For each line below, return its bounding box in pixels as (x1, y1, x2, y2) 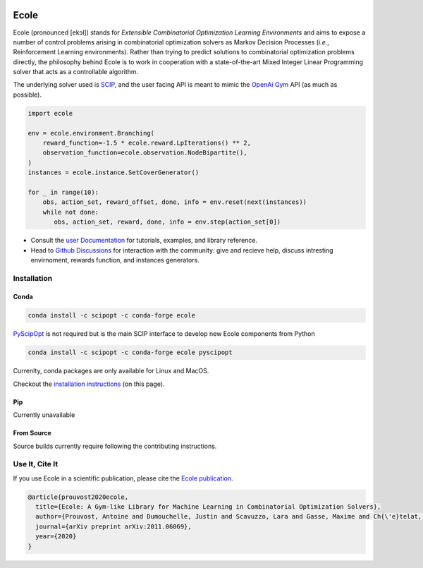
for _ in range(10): (27, 188, 99, 196)
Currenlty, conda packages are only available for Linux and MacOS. (13, 367, 209, 375)
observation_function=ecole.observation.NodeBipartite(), (42, 149, 247, 157)
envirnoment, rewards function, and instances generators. (30, 255, 200, 264)
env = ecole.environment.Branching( (27, 129, 155, 137)
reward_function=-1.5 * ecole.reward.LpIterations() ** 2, (42, 139, 252, 147)
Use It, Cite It (13, 459, 59, 469)
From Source (13, 429, 52, 437)
